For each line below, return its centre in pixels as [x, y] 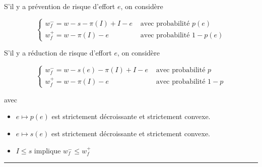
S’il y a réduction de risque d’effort [58, 53]
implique [47, 150]
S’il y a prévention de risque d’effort [60, 6]
